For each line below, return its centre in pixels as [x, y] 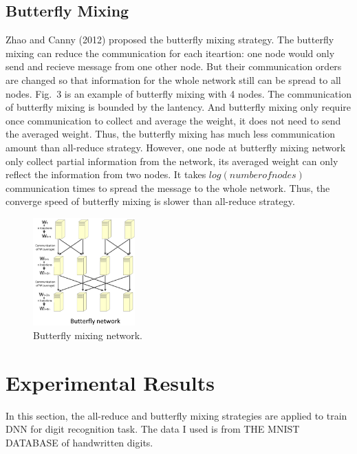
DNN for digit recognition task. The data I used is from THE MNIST [153, 429]
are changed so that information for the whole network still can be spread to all [173, 79]
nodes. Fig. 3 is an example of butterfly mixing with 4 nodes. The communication [178, 93]
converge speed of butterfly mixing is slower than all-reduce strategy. [150, 201]
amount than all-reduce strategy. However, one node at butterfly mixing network [176, 147]
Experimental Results [110, 382]
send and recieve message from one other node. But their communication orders [174, 66]
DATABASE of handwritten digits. [79, 442]
